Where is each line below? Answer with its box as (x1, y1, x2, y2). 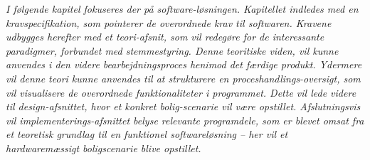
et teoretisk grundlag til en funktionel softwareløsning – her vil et (6, 127, 288, 142)
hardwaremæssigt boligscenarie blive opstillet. (6, 140, 201, 155)
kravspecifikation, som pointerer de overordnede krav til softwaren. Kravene (6, 15, 332, 30)
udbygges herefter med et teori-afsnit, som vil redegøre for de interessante (6, 29, 324, 44)
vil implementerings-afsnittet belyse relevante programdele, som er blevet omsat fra (6, 112, 364, 127)
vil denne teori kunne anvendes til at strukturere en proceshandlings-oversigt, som (6, 70, 361, 85)
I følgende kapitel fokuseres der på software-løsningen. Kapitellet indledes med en (6, 1, 359, 16)
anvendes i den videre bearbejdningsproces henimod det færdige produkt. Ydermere (6, 57, 362, 72)
